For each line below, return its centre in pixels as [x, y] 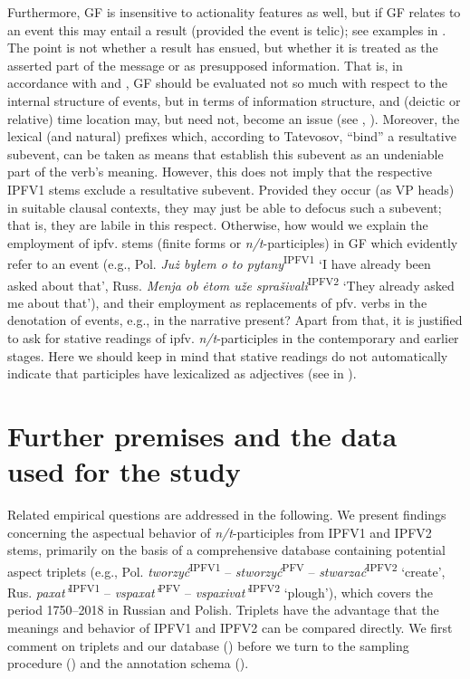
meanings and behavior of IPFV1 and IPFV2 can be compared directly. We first [230, 627]
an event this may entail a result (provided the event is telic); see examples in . [227, 29]
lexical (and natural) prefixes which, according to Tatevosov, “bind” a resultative [232, 136]
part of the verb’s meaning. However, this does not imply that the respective [220, 172]
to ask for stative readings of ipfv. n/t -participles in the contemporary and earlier [233, 338]
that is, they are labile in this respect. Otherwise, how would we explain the [218, 225]
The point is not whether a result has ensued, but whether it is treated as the [223, 48]
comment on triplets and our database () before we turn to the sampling [208, 645]
